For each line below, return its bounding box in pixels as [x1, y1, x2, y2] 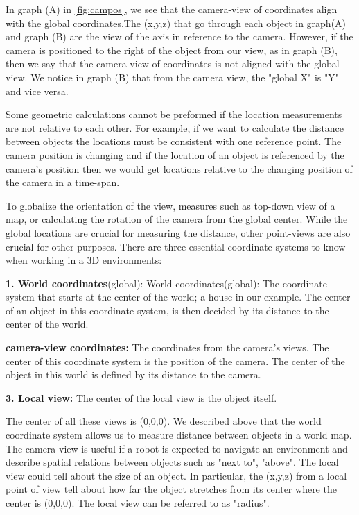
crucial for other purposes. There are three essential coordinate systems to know [6, 239, 346, 253]
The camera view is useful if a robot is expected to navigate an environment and [6, 441, 348, 455]
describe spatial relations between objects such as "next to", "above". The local [6, 455, 339, 469]
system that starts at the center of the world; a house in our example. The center [6, 289, 351, 304]
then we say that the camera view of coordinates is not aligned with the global [6, 56, 340, 71]
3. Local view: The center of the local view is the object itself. [6, 390, 277, 405]
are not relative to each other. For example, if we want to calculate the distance [6, 120, 344, 135]
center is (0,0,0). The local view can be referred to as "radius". [6, 496, 270, 509]
